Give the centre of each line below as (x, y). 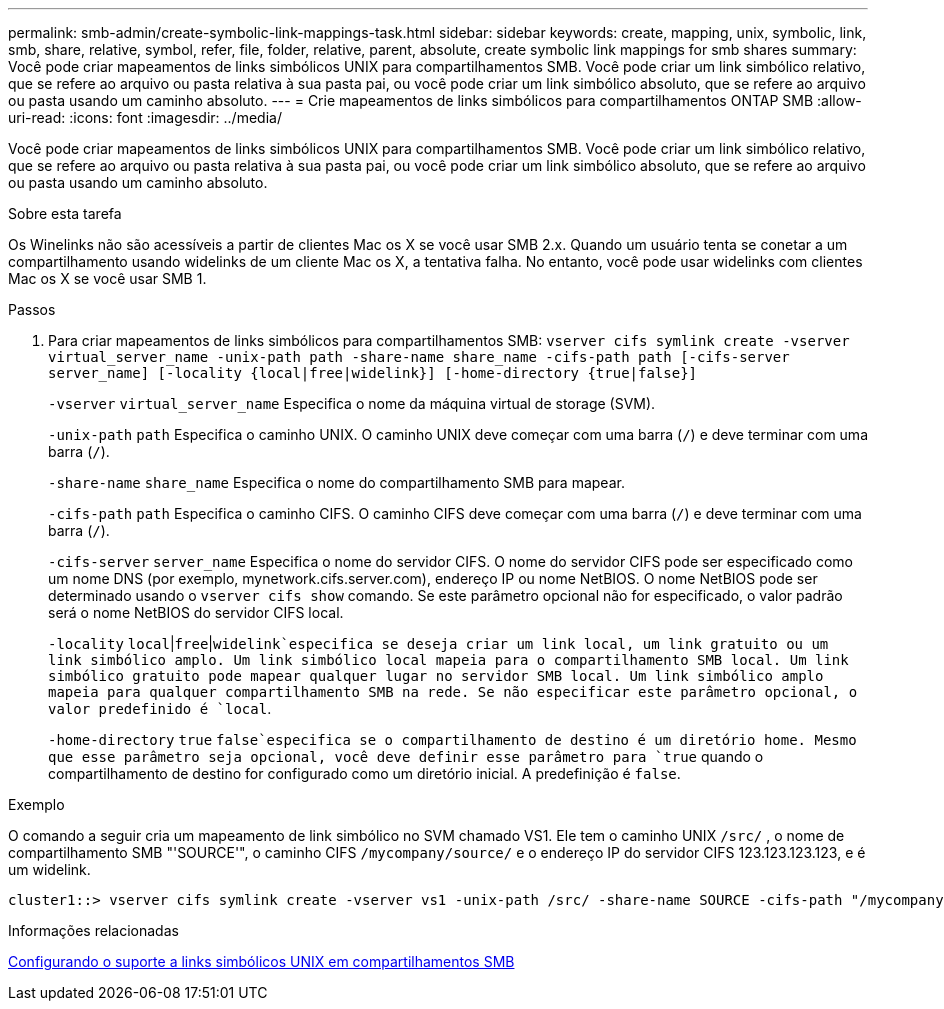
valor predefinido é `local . (160, 708)
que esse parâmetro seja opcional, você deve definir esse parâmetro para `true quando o (406, 756)
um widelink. (49, 869)
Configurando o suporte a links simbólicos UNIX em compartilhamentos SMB (261, 961)
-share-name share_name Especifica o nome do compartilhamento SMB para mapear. (336, 482)
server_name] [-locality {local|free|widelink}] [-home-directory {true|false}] (373, 373)
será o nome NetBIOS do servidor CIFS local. (196, 612)
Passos (32, 309)
